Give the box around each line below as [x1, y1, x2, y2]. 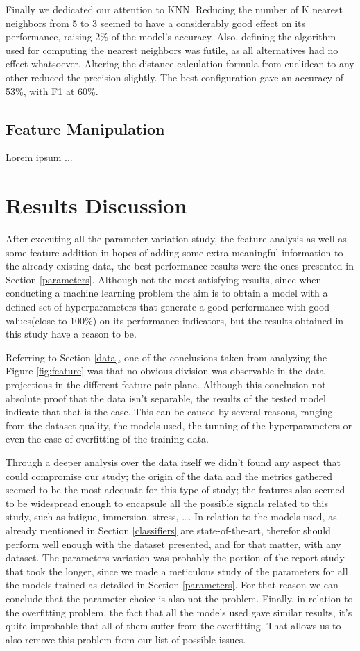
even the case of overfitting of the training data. [6, 431, 209, 446]
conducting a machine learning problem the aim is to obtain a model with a [6, 286, 328, 300]
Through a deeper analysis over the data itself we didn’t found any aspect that [6, 454, 341, 469]
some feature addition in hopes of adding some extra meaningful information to [6, 245, 343, 259]
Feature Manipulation [6, 117, 165, 139]
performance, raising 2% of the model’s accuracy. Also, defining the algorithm [6, 29, 336, 44]
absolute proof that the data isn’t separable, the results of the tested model [6, 390, 326, 405]
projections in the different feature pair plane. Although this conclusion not [6, 377, 326, 392]
